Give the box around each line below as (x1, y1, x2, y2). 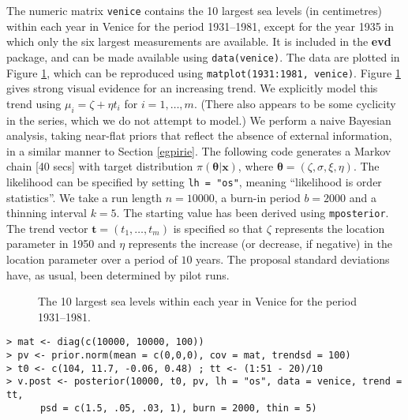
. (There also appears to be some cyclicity (193, 95, 396, 111)
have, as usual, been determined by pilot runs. (6, 266, 230, 283)
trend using (6, 95, 62, 111)
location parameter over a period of (6, 251, 178, 268)
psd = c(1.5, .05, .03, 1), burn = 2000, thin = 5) (39, 402, 317, 414)
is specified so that (173, 219, 264, 236)
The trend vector (6, 219, 88, 236)
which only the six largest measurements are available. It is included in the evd (6, 33, 391, 50)
